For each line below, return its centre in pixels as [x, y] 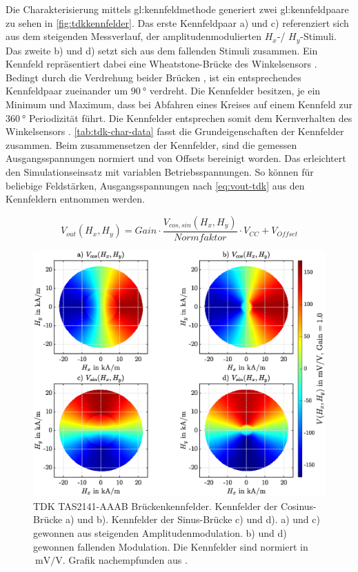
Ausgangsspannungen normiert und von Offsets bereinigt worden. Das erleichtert [176, 158]
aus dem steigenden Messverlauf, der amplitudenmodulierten [134, 36]
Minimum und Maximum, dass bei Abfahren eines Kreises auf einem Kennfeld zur [179, 104]
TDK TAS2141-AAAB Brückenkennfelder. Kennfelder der [156, 505]
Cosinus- [298, 505]
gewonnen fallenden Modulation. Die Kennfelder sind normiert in [171, 546]
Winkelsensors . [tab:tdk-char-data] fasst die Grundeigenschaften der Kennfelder [175, 131]
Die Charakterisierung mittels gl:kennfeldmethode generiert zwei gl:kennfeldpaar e [177, 9]
